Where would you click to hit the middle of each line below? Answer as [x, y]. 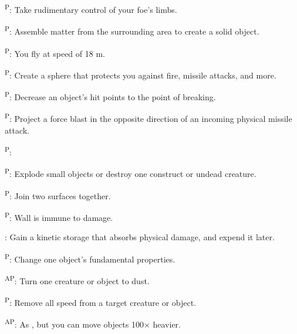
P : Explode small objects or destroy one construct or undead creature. [131, 173]
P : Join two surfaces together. [58, 195]
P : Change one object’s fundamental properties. [90, 258]
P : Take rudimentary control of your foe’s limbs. [91, 8]
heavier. [167, 324]
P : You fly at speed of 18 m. [55, 52]
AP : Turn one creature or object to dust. [77, 280]
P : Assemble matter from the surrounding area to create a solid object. [132, 30]
